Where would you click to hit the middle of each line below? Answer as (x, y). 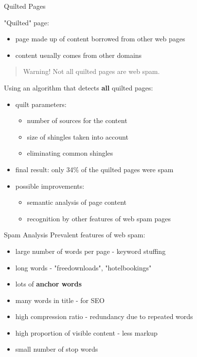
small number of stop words (57, 349)
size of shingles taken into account (78, 136)
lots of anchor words (48, 284)
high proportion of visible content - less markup (86, 332)
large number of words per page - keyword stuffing (90, 251)
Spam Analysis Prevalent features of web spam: (75, 235)
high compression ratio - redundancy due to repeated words (104, 316)
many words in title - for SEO (60, 300)
